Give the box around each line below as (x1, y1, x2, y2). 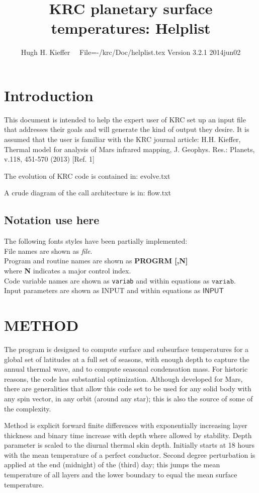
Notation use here (4, 212, 100, 228)
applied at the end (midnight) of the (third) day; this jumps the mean (4, 459, 220, 470)
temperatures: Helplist (51, 18, 211, 38)
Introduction (4, 85, 94, 105)
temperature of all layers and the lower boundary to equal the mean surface (4, 469, 237, 480)
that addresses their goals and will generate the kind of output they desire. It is (4, 124, 249, 134)
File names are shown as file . (4, 245, 93, 256)
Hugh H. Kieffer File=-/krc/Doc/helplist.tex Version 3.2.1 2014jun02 (21, 47, 241, 57)
